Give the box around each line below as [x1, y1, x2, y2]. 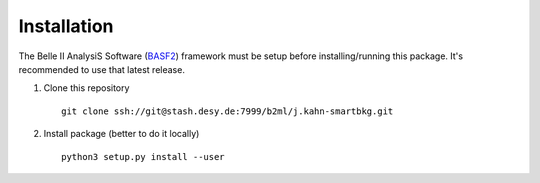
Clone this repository [43, 82, 130, 94]
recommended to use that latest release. [18, 63, 185, 75]
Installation [18, 15, 114, 37]
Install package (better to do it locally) [43, 128, 200, 140]
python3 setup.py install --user [61, 151, 225, 162]
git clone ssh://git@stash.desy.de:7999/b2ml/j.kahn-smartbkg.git [61, 105, 394, 117]
